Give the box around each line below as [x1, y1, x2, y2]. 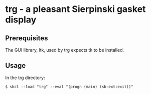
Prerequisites [5, 34, 48, 42]
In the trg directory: [5, 75, 45, 81]
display [5, 14, 37, 25]
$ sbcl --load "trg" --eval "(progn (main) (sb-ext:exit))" [5, 84, 134, 89]
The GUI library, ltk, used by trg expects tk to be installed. [5, 47, 124, 53]
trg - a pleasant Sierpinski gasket [5, 3, 146, 15]
